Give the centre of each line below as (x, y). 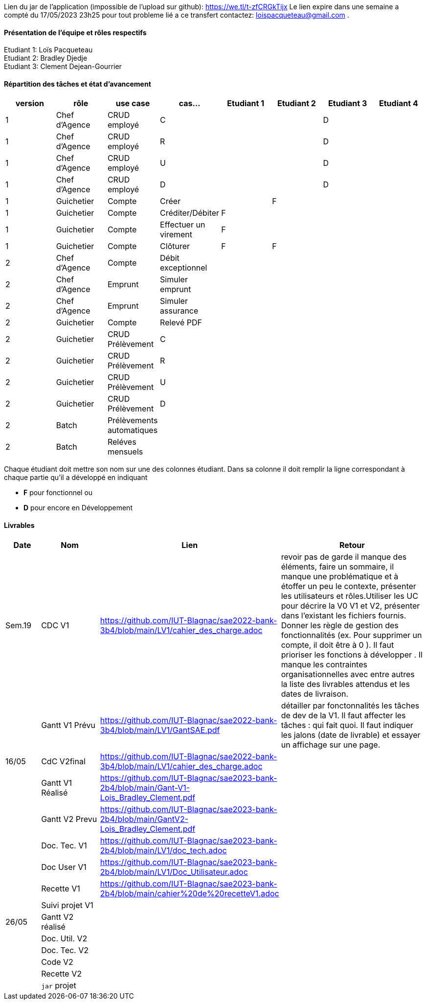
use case (133, 103)
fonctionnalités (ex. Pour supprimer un (351, 635)
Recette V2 (61, 973)
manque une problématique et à (340, 576)
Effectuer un (183, 225)
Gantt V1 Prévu (68, 725)
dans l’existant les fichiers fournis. (344, 615)
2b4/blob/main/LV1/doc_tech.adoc (163, 850)
